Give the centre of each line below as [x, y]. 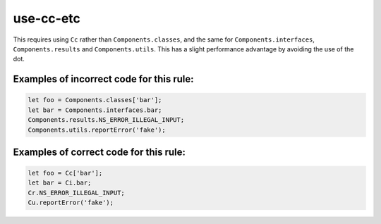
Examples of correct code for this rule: [99, 152]
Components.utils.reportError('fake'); [97, 130]
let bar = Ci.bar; [60, 183]
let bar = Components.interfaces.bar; [95, 110]
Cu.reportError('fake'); [71, 203]
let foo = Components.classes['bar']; [95, 100]
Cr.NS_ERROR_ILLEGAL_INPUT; [76, 193]
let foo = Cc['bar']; [65, 173]
